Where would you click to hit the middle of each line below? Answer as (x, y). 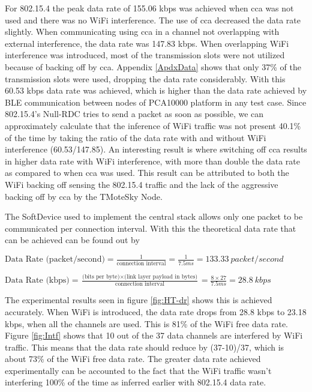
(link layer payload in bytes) (161, 276)
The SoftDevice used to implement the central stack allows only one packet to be (154, 216)
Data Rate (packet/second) (55, 260)
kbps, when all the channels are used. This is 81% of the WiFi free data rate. (147, 323)
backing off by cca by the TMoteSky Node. (84, 196)
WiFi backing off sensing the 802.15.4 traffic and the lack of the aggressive (142, 184)
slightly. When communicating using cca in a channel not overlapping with (142, 32)
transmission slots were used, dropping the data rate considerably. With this (145, 78)
